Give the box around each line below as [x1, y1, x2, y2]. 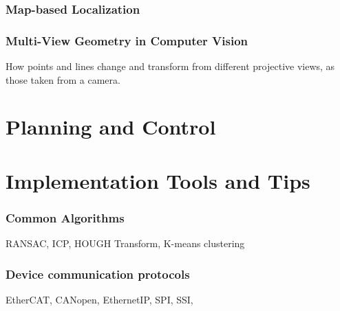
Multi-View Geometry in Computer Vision [6, 32, 248, 49]
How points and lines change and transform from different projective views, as [6, 59, 335, 73]
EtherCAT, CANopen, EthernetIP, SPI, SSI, [6, 292, 193, 307]
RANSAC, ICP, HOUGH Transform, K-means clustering [6, 236, 245, 251]
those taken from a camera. [6, 72, 120, 87]
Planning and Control [6, 113, 216, 141]
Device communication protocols [6, 265, 190, 282]
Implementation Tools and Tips [6, 166, 310, 194]
